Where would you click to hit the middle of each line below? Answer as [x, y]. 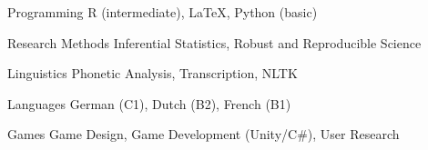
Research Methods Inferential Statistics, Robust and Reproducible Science [214, 42]
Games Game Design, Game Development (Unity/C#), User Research [204, 134]
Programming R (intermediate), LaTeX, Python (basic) [163, 12]
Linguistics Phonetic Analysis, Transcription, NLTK [153, 73]
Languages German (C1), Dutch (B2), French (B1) [149, 103]
